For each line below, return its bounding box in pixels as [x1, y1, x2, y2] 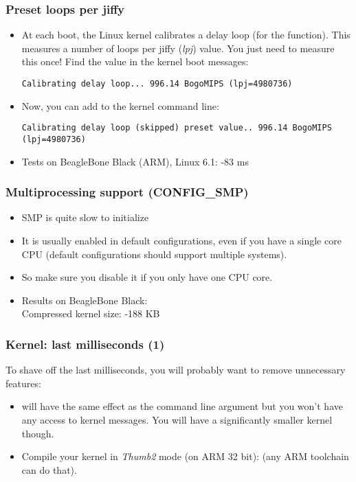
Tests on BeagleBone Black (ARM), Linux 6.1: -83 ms [21, 154, 249, 168]
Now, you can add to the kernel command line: [21, 98, 219, 113]
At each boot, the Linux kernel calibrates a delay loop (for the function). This [21, 27, 351, 42]
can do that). [21, 462, 77, 477]
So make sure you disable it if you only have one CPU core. [21, 270, 273, 284]
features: [5, 376, 41, 390]
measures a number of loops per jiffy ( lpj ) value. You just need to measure [21, 41, 335, 55]
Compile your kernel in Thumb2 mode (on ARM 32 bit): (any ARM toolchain [21, 449, 349, 463]
